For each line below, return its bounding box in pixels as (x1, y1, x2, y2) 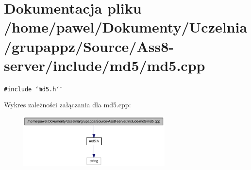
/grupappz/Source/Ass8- (4, 36, 174, 56)
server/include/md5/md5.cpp (4, 55, 205, 75)
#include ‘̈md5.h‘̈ (4, 85, 60, 93)
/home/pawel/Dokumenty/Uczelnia (4, 17, 248, 37)
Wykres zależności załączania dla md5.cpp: (4, 100, 131, 110)
